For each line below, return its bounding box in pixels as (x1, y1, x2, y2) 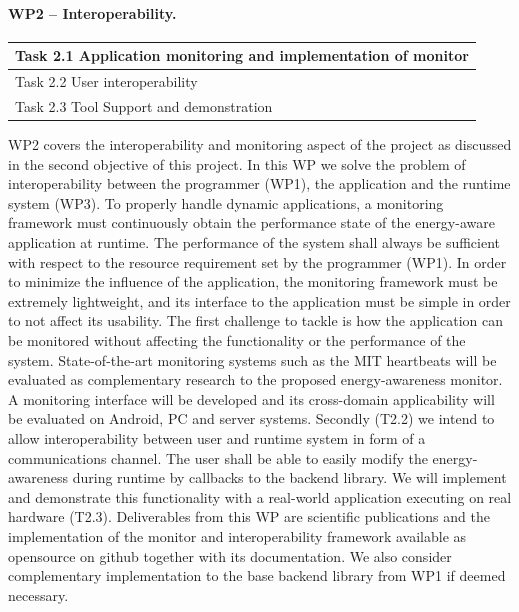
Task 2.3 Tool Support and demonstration (15, 95, 273, 116)
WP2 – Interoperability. (8, 2, 177, 23)
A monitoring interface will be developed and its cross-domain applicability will (8, 388, 495, 409)
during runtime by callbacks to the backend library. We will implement (72, 467, 507, 488)
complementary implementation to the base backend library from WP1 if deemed (8, 565, 506, 586)
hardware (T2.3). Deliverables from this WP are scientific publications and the (8, 506, 490, 527)
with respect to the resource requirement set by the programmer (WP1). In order (8, 251, 507, 272)
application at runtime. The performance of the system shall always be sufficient (8, 232, 501, 253)
